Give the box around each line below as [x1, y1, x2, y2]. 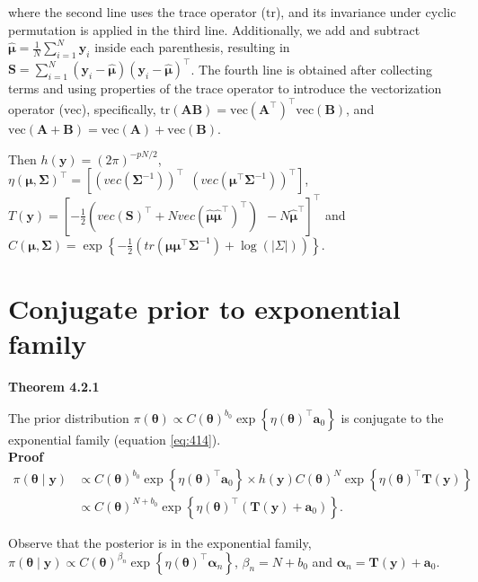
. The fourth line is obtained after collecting [190, 59, 432, 78]
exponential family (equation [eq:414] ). [8, 429, 221, 448]
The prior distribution [8, 408, 129, 427]
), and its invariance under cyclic [275, 3, 456, 21]
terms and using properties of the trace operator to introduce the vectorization [8, 79, 442, 98]
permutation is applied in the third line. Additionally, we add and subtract [8, 20, 420, 39]
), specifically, [81, 99, 156, 118]
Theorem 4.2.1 [8, 377, 100, 396]
